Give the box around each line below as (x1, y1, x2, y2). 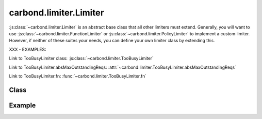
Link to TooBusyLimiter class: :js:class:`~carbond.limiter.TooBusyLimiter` (9, 56, 154, 61)
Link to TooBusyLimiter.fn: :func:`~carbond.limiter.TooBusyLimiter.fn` (9, 73, 147, 79)
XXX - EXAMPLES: (9, 46, 46, 52)
